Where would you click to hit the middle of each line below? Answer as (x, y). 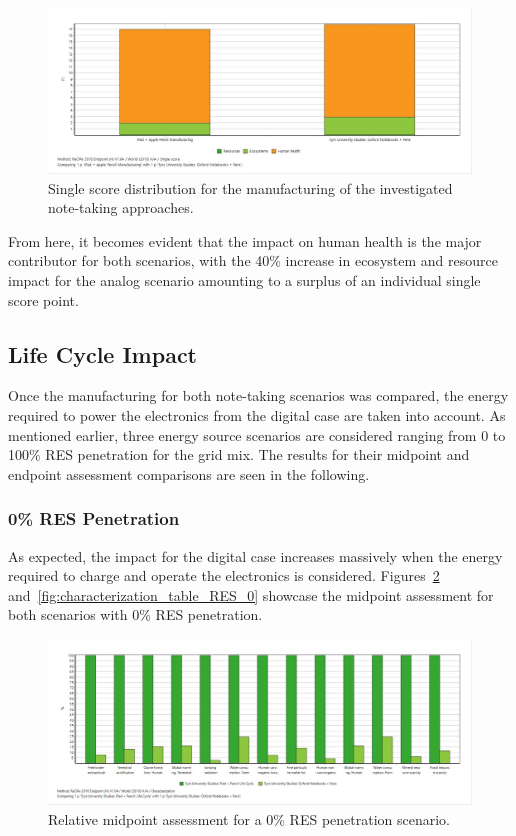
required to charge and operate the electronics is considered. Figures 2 (224, 575)
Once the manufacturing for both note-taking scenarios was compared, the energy (258, 395)
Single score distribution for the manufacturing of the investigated (250, 187)
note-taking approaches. (121, 207)
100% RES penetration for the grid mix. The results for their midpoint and (239, 454)
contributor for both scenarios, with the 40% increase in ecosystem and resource (253, 260)
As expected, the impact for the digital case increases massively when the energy (255, 555)
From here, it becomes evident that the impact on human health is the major (245, 240)
